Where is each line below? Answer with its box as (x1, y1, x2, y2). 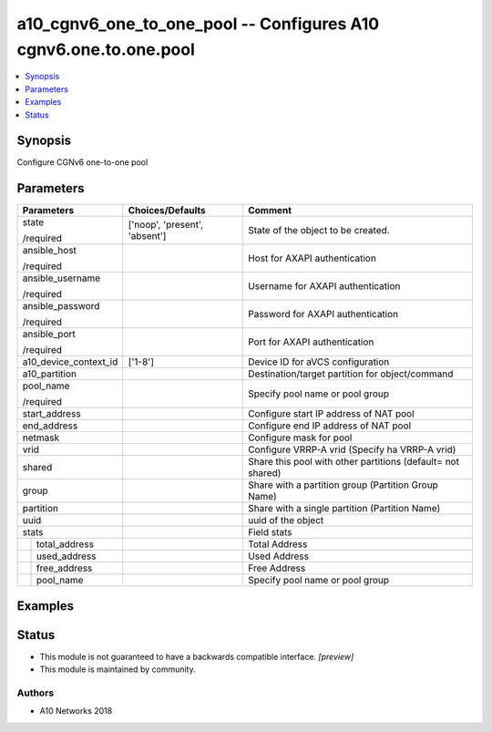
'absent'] (128, 230, 167, 242)
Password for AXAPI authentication (247, 308, 399, 321)
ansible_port (22, 328, 77, 341)
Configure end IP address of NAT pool (247, 419, 412, 432)
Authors (16, 686, 55, 699)
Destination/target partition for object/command (247, 367, 454, 380)
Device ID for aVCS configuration (247, 356, 390, 368)
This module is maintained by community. (39, 664, 196, 675)
